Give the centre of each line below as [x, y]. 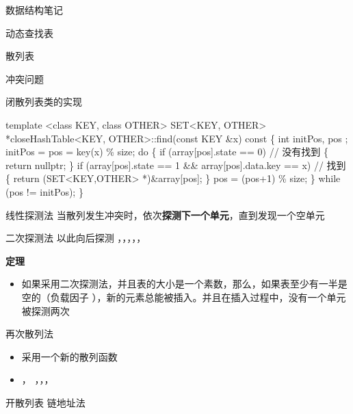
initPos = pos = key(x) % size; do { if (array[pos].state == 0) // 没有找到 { [167, 152]
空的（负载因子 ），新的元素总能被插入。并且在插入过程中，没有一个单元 [184, 297]
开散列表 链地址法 [45, 402]
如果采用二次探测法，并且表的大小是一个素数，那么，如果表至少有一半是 [184, 284]
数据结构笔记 [34, 10]
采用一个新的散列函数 [69, 356]
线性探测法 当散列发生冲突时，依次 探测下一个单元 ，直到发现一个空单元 [165, 215]
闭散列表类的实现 [44, 102]
